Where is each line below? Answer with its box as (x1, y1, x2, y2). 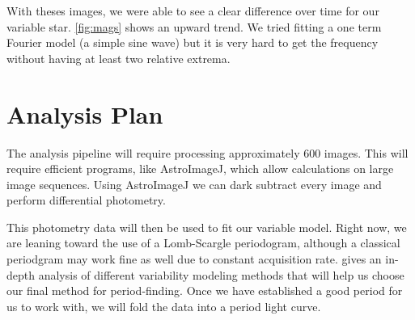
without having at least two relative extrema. (6, 49, 231, 66)
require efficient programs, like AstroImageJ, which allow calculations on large (6, 160, 394, 177)
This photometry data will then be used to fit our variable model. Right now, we (6, 218, 407, 235)
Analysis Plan (6, 97, 163, 130)
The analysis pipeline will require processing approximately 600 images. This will (6, 144, 409, 161)
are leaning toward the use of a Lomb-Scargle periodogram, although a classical (6, 234, 400, 251)
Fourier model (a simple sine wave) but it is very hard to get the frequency (6, 34, 379, 51)
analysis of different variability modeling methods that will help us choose (38, 266, 404, 283)
